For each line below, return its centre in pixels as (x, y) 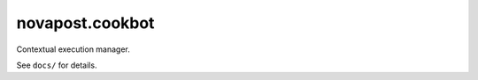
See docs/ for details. (57, 65)
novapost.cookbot (85, 23)
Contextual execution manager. (73, 49)
